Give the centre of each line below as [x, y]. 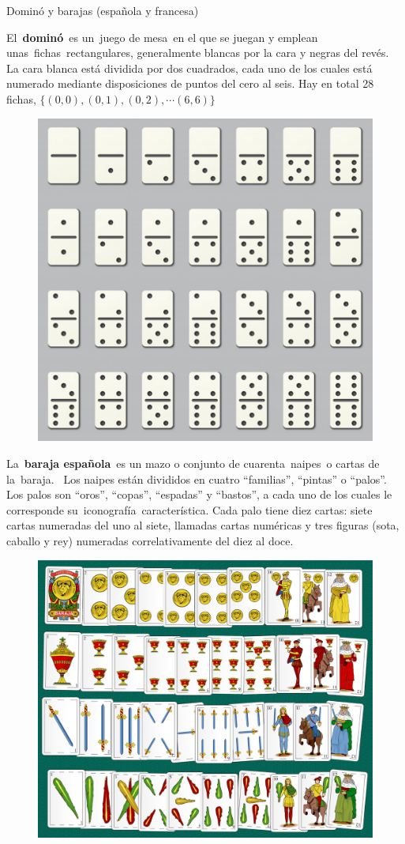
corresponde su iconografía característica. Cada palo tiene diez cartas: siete [189, 509]
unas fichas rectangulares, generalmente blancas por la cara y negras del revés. [198, 53]
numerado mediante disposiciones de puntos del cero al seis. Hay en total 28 [190, 83]
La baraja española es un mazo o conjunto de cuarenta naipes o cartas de [193, 463]
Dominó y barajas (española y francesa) [103, 10]
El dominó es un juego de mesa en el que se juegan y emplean [162, 37]
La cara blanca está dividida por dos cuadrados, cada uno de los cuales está [189, 68]
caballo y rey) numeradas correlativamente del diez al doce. [150, 540]
